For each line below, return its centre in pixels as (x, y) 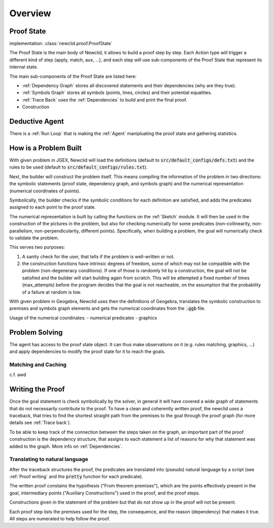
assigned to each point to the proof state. (53, 207)
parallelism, (22, 230)
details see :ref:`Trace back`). (40, 423)
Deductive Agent (37, 121)
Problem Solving (36, 332)
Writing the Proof (37, 389)
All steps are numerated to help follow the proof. (60, 518)
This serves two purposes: (37, 247)
